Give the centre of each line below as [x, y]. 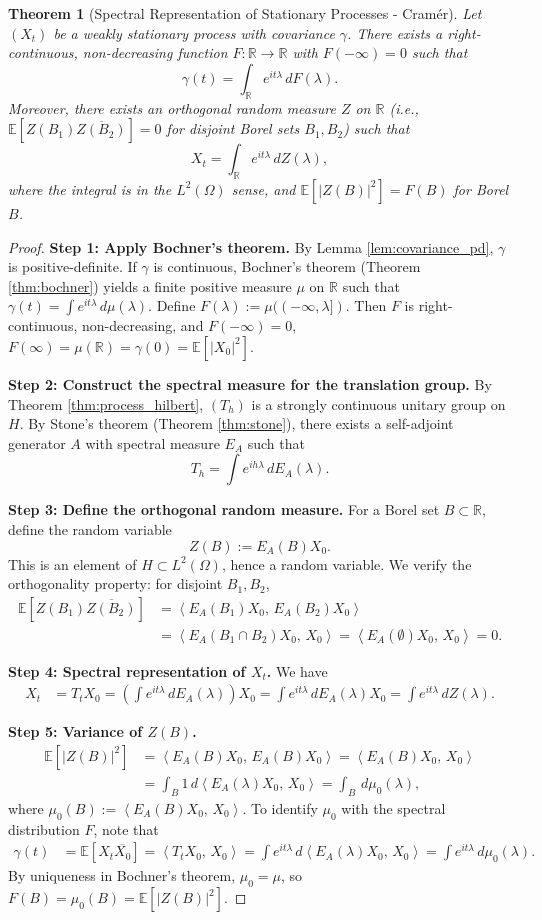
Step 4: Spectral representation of [127, 670]
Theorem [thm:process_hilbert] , [106, 403]
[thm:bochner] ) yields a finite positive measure [150, 285]
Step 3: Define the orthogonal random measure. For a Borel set [224, 509]
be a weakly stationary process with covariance [194, 32]
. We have [297, 670]
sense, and [263, 188]
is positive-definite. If [72, 266]
